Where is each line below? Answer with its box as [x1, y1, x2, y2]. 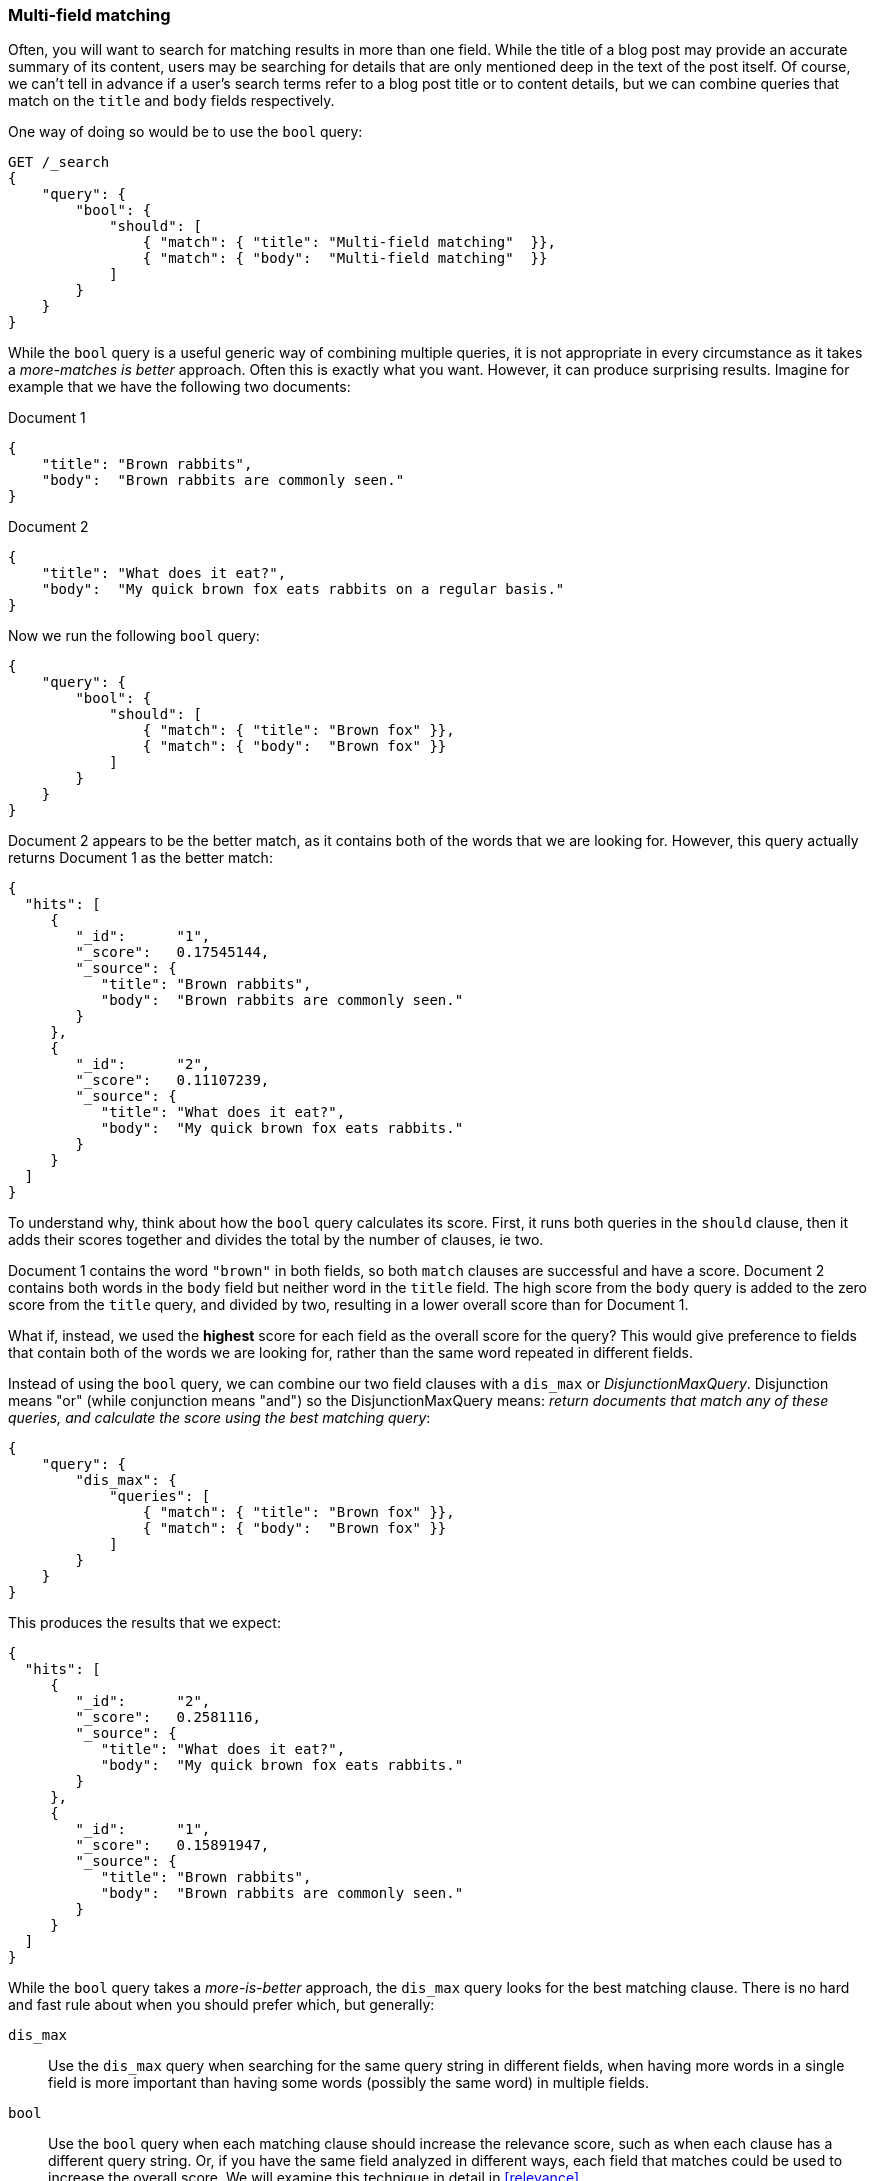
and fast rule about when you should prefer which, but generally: [8, 1996, 435, 2014]
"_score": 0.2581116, [75, 1709, 261, 1726]
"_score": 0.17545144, [75, 944, 270, 961]
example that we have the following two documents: [8, 378, 351, 396]
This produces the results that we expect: [8, 1614, 281, 1632]
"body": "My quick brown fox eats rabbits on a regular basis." [41, 581, 565, 598]
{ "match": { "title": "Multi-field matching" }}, [142, 234, 556, 251]
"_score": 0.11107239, [75, 1072, 270, 1089]
